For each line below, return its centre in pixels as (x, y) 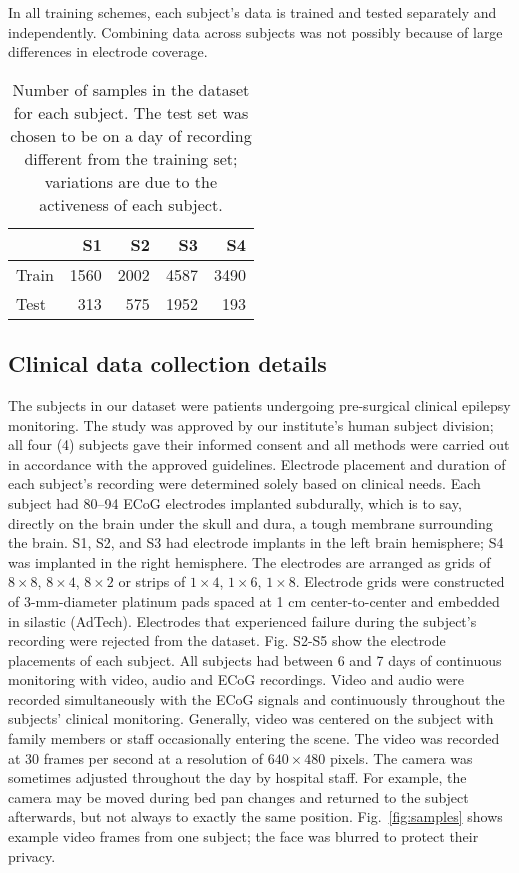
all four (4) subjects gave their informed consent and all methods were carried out (259, 444)
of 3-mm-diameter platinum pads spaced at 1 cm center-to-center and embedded (254, 600)
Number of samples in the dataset (131, 89)
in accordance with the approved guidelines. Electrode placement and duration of (257, 463)
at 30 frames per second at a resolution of (136, 757)
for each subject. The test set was (131, 112)
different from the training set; (131, 158)
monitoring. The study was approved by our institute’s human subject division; (251, 424)
